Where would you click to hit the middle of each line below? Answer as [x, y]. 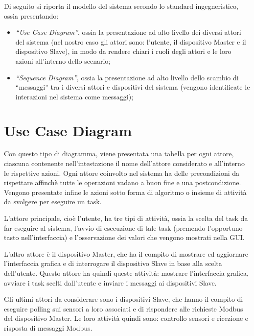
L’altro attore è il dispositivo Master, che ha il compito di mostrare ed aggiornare [126, 253]
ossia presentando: [31, 15]
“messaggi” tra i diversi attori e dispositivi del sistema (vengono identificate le [133, 87]
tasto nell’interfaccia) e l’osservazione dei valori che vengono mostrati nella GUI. [124, 237]
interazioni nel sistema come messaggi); [74, 96]
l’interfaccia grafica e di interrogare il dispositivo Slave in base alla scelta [113, 263]
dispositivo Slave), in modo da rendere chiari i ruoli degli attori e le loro [123, 51]
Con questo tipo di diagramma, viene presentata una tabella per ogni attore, [119, 154]
